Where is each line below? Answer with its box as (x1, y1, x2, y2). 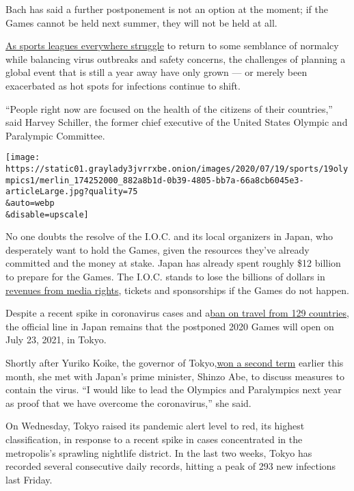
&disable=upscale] (5, 209, 89, 220)
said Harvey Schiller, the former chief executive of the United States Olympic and (5, 115, 348, 129)
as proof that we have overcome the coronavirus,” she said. (5, 395, 251, 410)
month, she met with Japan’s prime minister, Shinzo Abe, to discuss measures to (5, 369, 344, 383)
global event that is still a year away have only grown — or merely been (5, 65, 308, 79)
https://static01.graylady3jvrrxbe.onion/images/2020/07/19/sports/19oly (5, 164, 349, 174)
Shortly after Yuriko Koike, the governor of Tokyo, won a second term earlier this (5, 356, 344, 370)
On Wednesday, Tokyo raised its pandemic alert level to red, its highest (5, 419, 305, 433)
